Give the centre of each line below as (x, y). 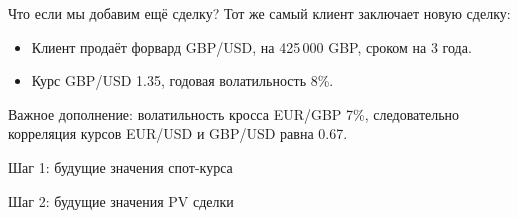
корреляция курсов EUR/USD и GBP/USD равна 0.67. (178, 133)
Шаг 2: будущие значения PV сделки (121, 200)
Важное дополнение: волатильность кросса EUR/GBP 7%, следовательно (234, 113)
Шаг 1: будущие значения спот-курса (120, 166)
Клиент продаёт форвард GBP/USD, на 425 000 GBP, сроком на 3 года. (251, 46)
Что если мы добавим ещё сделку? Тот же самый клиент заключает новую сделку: (259, 13)
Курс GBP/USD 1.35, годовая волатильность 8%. (182, 80)
